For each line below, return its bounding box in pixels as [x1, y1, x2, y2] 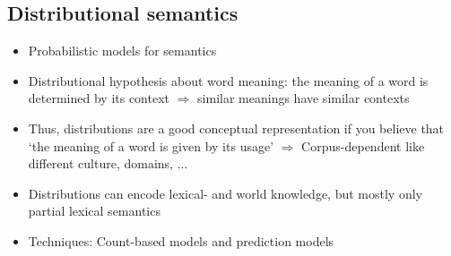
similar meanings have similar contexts [197, 89, 410, 107]
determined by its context [28, 89, 170, 107]
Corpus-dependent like [301, 136, 425, 155]
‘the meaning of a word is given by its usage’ [28, 136, 274, 155]
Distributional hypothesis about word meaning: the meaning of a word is [28, 71, 429, 90]
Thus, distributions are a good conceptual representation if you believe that [28, 118, 445, 137]
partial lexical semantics [28, 201, 160, 220]
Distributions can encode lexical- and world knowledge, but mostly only [28, 183, 422, 202]
